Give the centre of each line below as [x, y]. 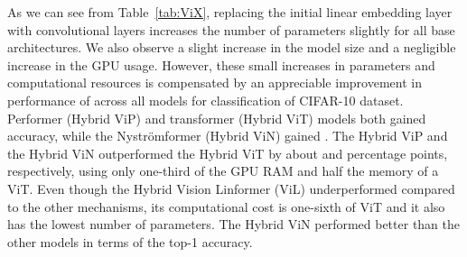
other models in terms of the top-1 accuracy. [130, 241]
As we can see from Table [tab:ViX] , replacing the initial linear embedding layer [230, 12]
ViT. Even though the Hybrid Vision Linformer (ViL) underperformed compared [231, 188]
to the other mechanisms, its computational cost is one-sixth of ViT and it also [226, 206]
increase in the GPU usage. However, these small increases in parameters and [221, 64]
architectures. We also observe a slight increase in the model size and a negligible [232, 47]
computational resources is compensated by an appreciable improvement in [215, 83]
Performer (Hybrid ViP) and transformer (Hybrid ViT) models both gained [217, 118]
